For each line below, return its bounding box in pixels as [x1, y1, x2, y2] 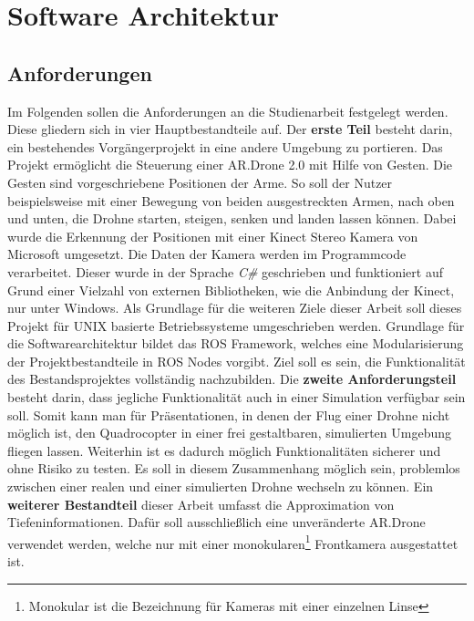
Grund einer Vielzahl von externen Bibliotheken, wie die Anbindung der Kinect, [7, 280, 455, 299]
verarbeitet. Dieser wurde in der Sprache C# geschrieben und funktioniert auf [7, 262, 443, 281]
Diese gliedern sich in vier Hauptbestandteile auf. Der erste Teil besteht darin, [7, 119, 453, 139]
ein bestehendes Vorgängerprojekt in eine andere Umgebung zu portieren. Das [7, 137, 443, 156]
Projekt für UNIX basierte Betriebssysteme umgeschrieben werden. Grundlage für [7, 316, 465, 335]
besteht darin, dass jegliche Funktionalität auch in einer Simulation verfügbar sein [7, 388, 466, 407]
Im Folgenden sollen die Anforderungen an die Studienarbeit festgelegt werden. [7, 101, 448, 120]
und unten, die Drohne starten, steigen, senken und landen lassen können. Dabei [7, 209, 457, 228]
